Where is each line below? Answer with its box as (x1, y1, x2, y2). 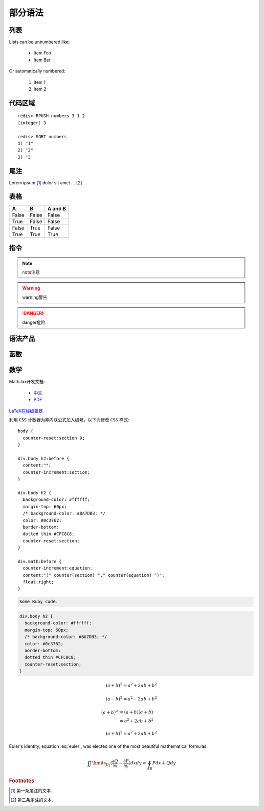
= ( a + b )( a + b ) (119, 710, 154, 715)
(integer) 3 (18, 120, 46, 125)
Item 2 (33, 86, 46, 92)
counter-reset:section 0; (22, 435, 85, 441)
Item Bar (33, 57, 51, 63)
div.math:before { (18, 559, 62, 564)
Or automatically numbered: (9, 68, 66, 74)
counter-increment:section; (22, 469, 90, 475)
